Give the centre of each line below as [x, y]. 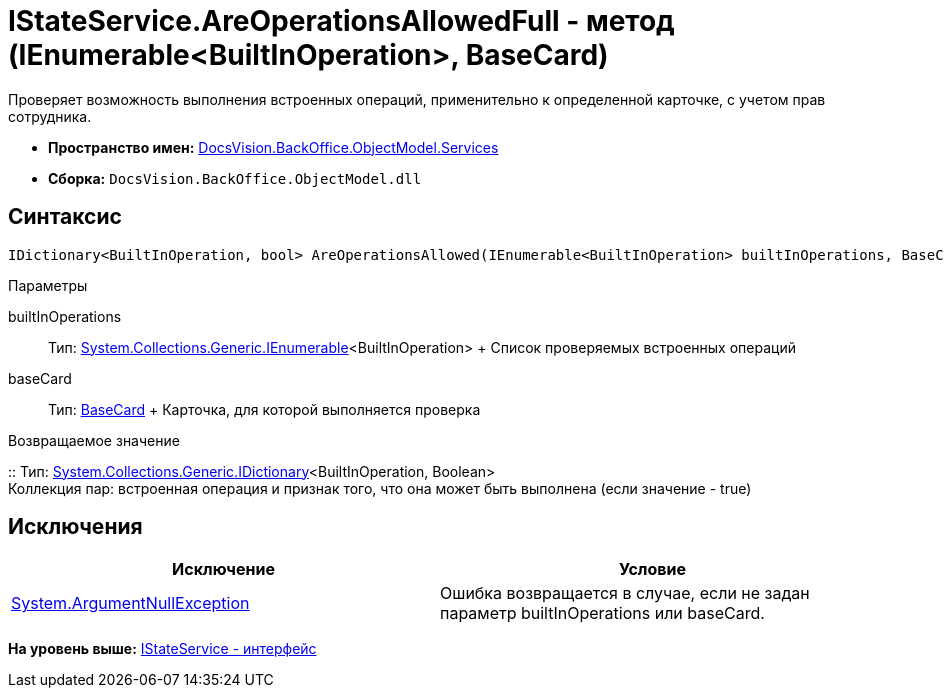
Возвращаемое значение [94, 440]
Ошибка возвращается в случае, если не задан [625, 593]
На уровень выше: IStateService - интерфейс [162, 649]
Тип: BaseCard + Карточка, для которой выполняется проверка [264, 409]
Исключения [75, 527]
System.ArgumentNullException [130, 603]
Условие [652, 569]
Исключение [223, 569]
